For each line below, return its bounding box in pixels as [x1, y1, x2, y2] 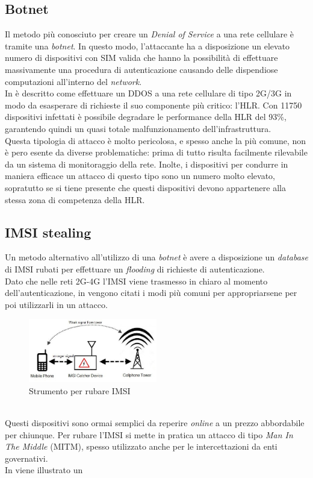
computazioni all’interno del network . [5, 75, 142, 87]
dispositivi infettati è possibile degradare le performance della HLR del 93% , [5, 110, 287, 123]
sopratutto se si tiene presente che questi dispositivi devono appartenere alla [5, 181, 286, 193]
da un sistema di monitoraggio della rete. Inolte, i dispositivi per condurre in [5, 157, 288, 170]
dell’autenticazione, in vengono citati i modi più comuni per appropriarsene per [5, 286, 297, 299]
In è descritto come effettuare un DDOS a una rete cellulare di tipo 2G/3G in [5, 87, 292, 99]
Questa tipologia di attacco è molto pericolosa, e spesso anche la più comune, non [5, 134, 306, 146]
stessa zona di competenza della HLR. [5, 193, 145, 206]
